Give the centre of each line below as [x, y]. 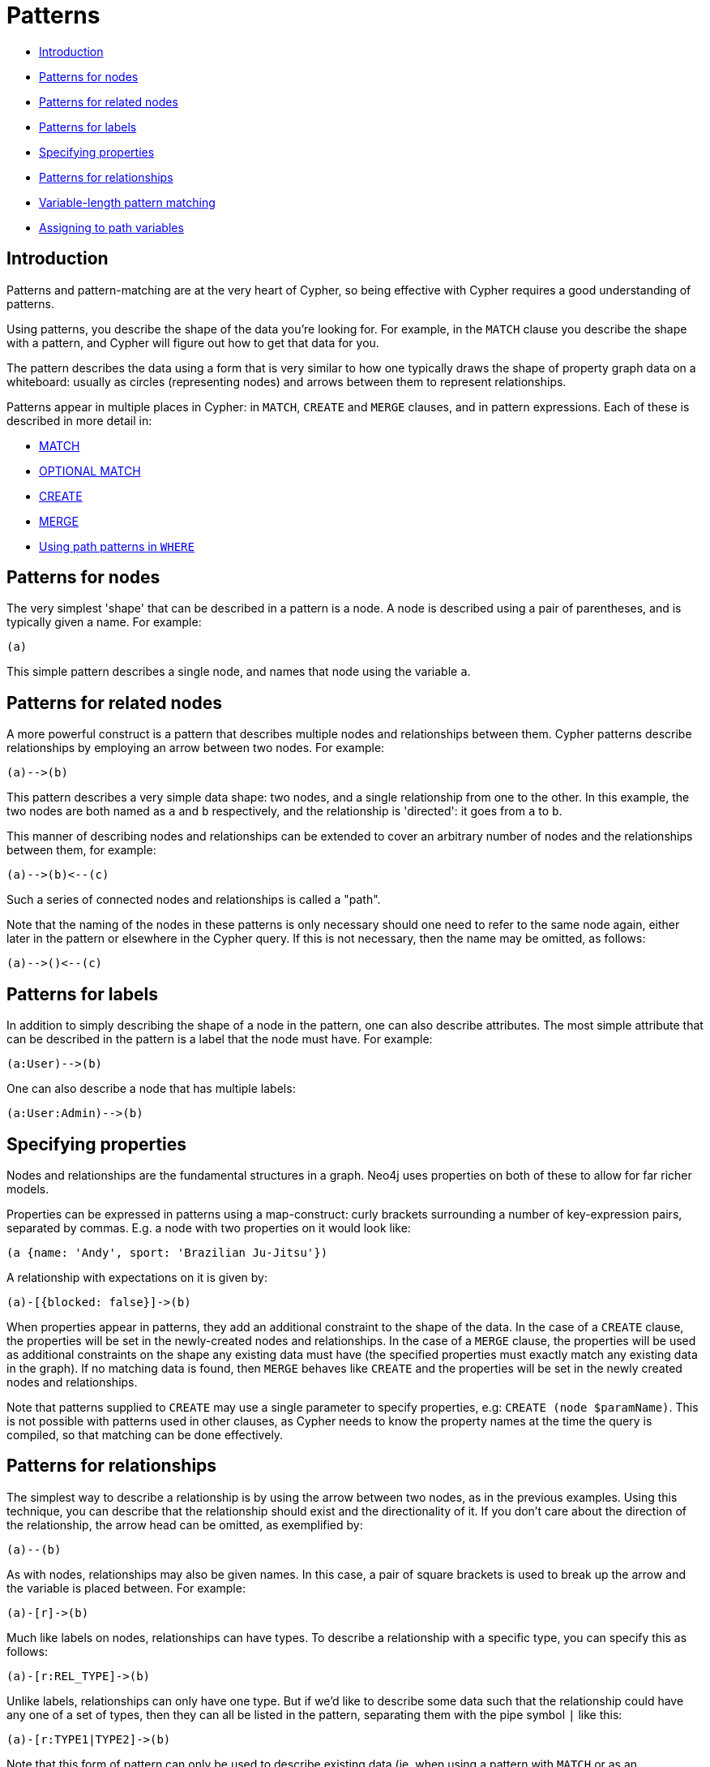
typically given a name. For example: [104, 622]
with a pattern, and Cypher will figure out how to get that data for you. [193, 342]
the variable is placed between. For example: [126, 1588]
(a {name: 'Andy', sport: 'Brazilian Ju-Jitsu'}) [167, 1252]
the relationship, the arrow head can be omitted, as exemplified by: [185, 1524]
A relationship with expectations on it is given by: [137, 1277]
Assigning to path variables [111, 227]
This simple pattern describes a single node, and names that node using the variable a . [239, 672]
